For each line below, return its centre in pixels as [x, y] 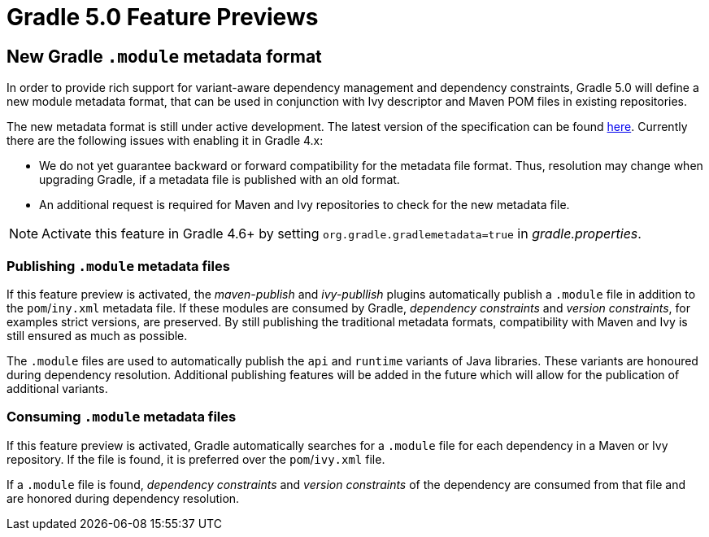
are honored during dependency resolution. [123, 498]
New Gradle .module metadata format [164, 56]
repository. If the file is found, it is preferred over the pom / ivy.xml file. [196, 459]
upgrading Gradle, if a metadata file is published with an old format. [220, 180]
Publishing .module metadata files [118, 266]
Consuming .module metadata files [122, 417]
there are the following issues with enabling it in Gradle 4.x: [165, 141]
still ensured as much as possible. [97, 335]
